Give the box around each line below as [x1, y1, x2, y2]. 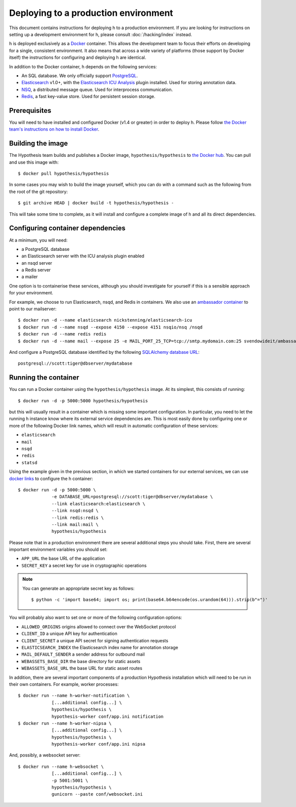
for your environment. [9, 290, 54, 296]
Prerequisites [9, 106, 51, 115]
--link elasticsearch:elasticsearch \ [51, 501, 146, 507]
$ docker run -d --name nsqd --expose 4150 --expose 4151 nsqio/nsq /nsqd [18, 324, 203, 330]
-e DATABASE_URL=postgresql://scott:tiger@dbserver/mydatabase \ [51, 494, 213, 500]
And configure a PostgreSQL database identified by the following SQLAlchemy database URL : [9, 349, 200, 355]
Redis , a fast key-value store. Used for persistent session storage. [21, 94, 155, 99]
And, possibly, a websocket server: [9, 752, 81, 758]
